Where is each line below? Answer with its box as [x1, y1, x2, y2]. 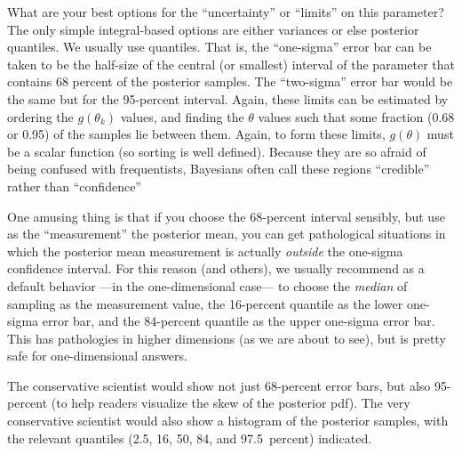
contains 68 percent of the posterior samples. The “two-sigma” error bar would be [7, 72, 453, 91]
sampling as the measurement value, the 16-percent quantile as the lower [7, 294, 403, 312]
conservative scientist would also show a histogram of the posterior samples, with [7, 411, 449, 430]
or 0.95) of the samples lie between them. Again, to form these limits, [7, 125, 386, 143]
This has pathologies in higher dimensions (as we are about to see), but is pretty [7, 328, 446, 347]
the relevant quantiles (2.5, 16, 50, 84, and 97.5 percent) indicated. [7, 428, 372, 447]
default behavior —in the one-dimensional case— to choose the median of [7, 276, 408, 295]
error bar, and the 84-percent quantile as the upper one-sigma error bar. [42, 312, 435, 330]
